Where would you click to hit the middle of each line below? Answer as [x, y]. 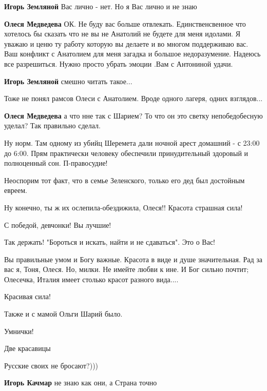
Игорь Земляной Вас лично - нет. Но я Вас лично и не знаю [101, 6]
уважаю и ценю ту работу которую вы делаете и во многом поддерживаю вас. [126, 43]
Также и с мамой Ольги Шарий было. [63, 314]
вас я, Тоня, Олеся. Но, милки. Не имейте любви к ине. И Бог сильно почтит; [127, 269]
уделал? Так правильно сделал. [53, 125]
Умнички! [19, 331]
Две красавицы [27, 348]
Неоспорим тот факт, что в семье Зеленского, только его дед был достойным [125, 180]
